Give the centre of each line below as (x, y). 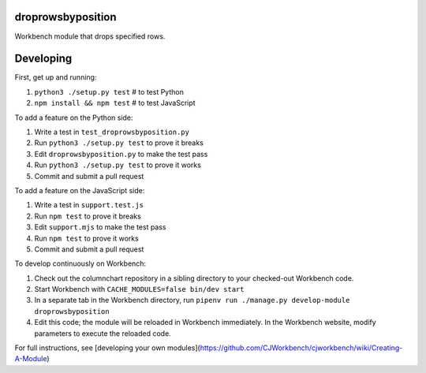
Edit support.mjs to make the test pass (100, 227)
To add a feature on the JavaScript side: (80, 190)
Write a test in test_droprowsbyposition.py (112, 132)
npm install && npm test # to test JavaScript (115, 103)
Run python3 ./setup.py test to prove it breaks (119, 143)
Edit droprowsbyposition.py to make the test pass (121, 154)
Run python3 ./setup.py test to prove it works (118, 165)
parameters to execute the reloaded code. (103, 333)
